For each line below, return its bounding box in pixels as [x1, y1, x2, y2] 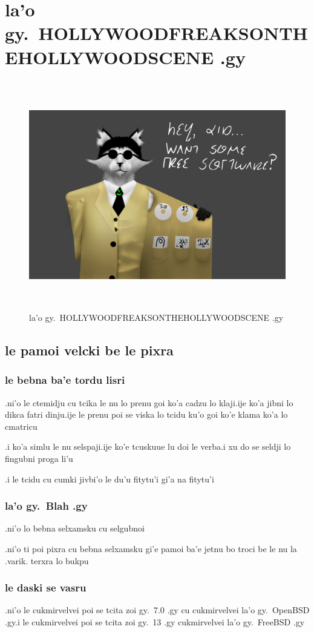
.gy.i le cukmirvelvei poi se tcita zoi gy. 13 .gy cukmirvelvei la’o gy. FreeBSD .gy [5, 616, 305, 628]
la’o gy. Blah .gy [5, 498, 88, 513]
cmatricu [5, 420, 38, 432]
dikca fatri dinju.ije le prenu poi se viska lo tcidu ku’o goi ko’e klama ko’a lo [5, 408, 288, 421]
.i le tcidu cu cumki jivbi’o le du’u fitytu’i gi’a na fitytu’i [5, 472, 214, 485]
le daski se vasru [5, 580, 87, 595]
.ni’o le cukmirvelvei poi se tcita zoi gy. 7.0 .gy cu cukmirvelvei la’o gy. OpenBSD [5, 604, 310, 616]
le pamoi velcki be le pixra [5, 341, 174, 360]
